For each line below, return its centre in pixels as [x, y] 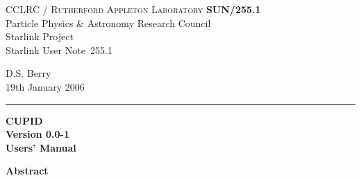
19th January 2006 [45, 86]
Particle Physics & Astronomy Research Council [108, 22]
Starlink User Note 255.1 [59, 49]
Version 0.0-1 [37, 134]
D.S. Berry [28, 73]
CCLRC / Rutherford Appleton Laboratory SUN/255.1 [133, 9]
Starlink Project [40, 36]
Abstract [27, 171]
